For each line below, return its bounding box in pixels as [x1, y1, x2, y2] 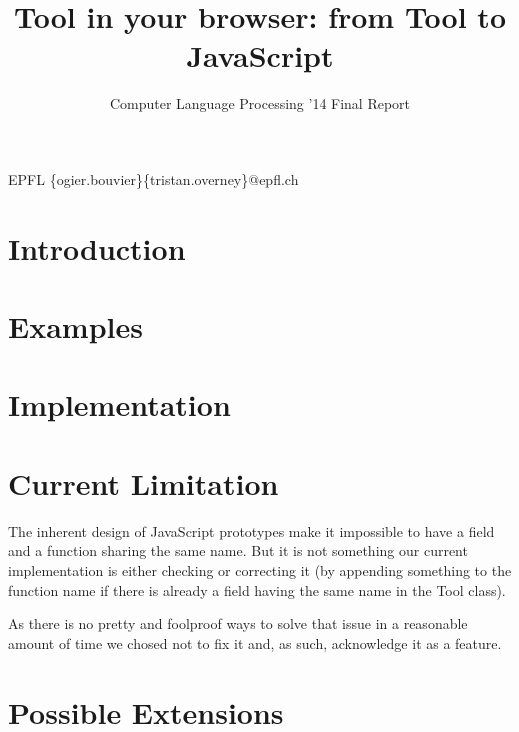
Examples [8, 306, 143, 347]
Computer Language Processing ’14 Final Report [109, 93, 411, 114]
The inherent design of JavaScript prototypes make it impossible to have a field [8, 520, 495, 541]
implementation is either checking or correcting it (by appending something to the [8, 559, 512, 580]
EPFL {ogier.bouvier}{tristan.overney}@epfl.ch [8, 168, 299, 189]
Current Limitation [8, 462, 279, 503]
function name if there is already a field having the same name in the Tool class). [8, 579, 506, 600]
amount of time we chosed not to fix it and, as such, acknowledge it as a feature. [8, 632, 502, 653]
